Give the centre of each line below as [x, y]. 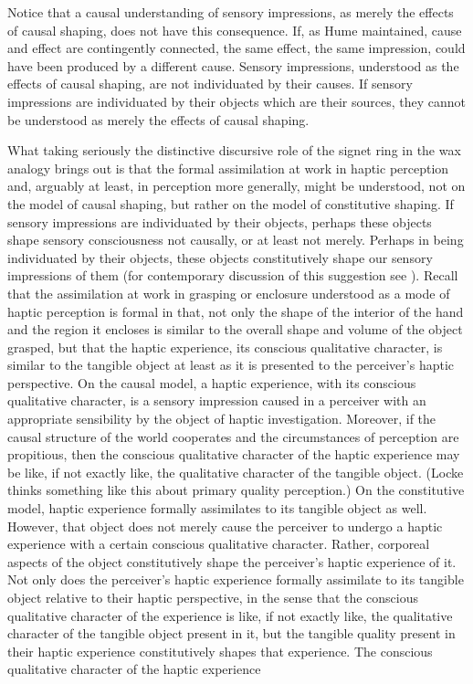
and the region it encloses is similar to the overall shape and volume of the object [235, 329]
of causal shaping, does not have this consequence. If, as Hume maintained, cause [235, 30]
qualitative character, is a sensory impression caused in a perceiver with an [217, 400]
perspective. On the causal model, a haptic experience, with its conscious [212, 382]
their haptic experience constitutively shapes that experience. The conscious [220, 651]
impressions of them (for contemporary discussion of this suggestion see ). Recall [233, 275]
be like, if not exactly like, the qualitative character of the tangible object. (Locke [236, 472]
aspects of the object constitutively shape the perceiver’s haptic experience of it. [232, 561]
